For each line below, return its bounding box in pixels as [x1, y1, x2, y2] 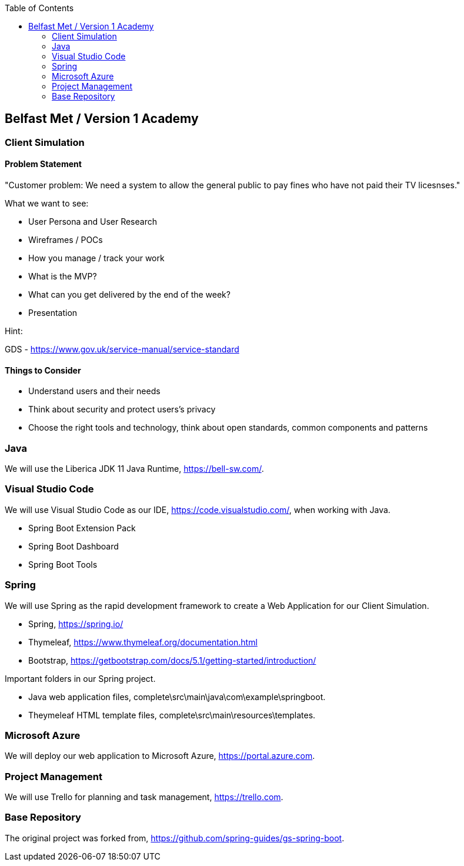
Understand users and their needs [28, 386, 161, 397]
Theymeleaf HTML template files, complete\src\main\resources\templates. [28, 710, 316, 720]
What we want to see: [5, 198, 89, 209]
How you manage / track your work [28, 253, 165, 264]
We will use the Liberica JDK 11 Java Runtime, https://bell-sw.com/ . [5, 464, 264, 474]
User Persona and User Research [28, 216, 157, 227]
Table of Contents [5, 3, 74, 13]
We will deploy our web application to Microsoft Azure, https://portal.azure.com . [5, 751, 315, 761]
